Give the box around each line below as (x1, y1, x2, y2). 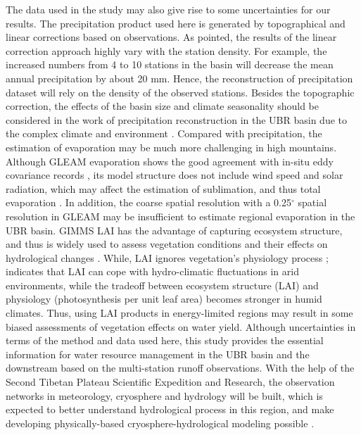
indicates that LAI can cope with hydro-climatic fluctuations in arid (6, 264, 299, 279)
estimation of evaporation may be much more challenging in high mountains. (6, 139, 337, 154)
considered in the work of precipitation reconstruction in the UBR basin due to (6, 112, 348, 127)
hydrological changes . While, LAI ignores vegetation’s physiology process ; (6, 250, 329, 265)
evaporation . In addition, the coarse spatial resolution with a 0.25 (6, 195, 291, 210)
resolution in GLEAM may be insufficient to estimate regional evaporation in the (6, 208, 355, 223)
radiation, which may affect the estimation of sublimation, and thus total (6, 181, 321, 196)
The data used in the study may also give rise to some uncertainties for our (6, 2, 331, 16)
